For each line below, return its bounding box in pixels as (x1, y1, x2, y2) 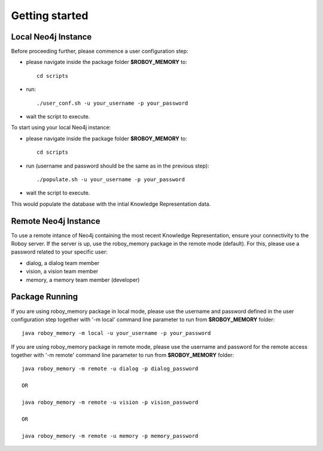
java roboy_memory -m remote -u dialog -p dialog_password (22, 365, 199, 372)
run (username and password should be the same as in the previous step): (26, 162, 209, 169)
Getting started (11, 9, 89, 22)
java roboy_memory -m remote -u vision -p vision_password (22, 399, 199, 406)
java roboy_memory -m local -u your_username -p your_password (22, 330, 211, 337)
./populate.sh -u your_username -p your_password (36, 176, 185, 182)
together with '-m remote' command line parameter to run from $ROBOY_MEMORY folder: (11, 352, 234, 359)
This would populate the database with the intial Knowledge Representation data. (11, 200, 211, 208)
